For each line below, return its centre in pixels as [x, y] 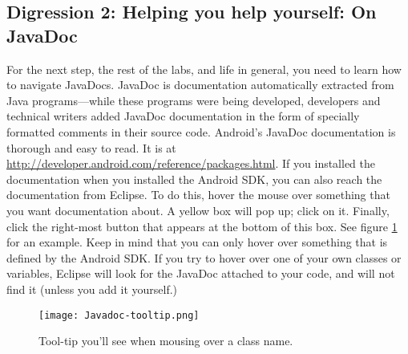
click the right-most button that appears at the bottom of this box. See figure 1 [202, 226]
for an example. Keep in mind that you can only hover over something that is [197, 242]
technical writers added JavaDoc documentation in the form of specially [183, 116]
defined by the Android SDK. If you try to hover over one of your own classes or [204, 257]
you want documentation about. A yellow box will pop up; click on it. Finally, [198, 210]
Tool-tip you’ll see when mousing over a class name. [166, 341]
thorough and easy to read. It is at [91, 147]
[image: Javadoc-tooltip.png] [119, 315]
